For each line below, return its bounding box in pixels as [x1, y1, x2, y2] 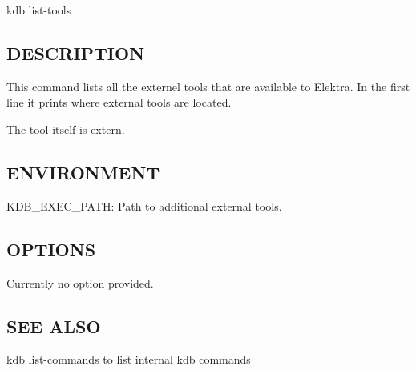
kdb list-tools [6, 2, 71, 18]
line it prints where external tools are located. [6, 94, 232, 111]
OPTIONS [6, 236, 96, 261]
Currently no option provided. [6, 274, 154, 291]
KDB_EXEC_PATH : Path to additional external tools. [6, 197, 282, 214]
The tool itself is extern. [6, 120, 125, 137]
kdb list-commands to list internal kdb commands [6, 351, 251, 368]
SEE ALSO [6, 313, 101, 338]
